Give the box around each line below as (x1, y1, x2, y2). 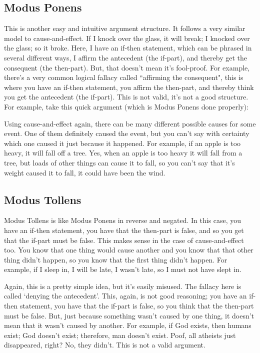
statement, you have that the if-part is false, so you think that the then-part (19, 300, 254, 311)
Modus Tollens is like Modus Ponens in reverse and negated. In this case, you (4, 215, 241, 225)
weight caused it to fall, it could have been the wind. (4, 167, 165, 177)
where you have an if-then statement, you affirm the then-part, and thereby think (4, 81, 254, 92)
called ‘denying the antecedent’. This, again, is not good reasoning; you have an (4, 290, 247, 301)
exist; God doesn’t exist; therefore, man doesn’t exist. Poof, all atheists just (4, 329, 236, 340)
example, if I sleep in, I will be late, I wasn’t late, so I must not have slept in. (4, 264, 241, 274)
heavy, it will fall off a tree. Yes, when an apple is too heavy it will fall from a (4, 147, 242, 158)
